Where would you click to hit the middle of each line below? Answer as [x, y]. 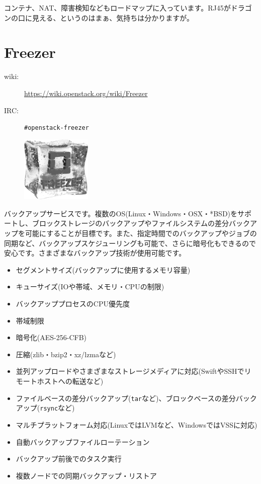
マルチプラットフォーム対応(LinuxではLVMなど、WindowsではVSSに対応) [137, 424]
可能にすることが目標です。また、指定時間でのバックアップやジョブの [141, 233]
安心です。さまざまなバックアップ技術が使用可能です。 [95, 253]
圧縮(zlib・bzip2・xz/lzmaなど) [66, 354]
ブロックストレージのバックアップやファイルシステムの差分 [130, 223]
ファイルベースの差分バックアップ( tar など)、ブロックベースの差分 [126, 398]
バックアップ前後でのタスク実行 [69, 459]
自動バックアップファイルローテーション [83, 441]
